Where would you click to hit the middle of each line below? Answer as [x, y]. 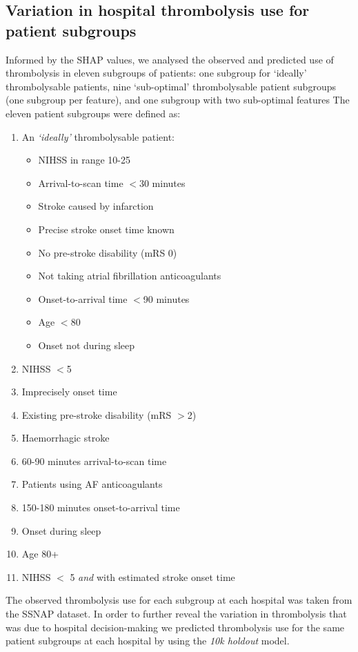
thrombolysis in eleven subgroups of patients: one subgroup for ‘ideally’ [156, 73]
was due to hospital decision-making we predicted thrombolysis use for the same [175, 627]
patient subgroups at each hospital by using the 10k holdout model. [148, 641]
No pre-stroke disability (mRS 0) [108, 252]
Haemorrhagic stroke [66, 438]
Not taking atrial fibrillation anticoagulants [130, 276]
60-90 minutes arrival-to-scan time [94, 461]
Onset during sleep [61, 530]
